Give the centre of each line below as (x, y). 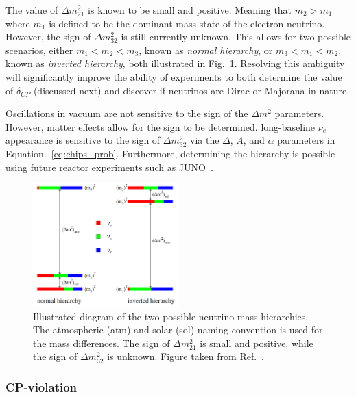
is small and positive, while (257, 343)
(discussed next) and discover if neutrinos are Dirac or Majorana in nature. (191, 90)
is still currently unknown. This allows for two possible (236, 37)
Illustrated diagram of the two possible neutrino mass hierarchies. (171, 316)
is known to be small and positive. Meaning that (190, 10)
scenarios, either (39, 50)
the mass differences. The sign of (102, 343)
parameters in (306, 140)
